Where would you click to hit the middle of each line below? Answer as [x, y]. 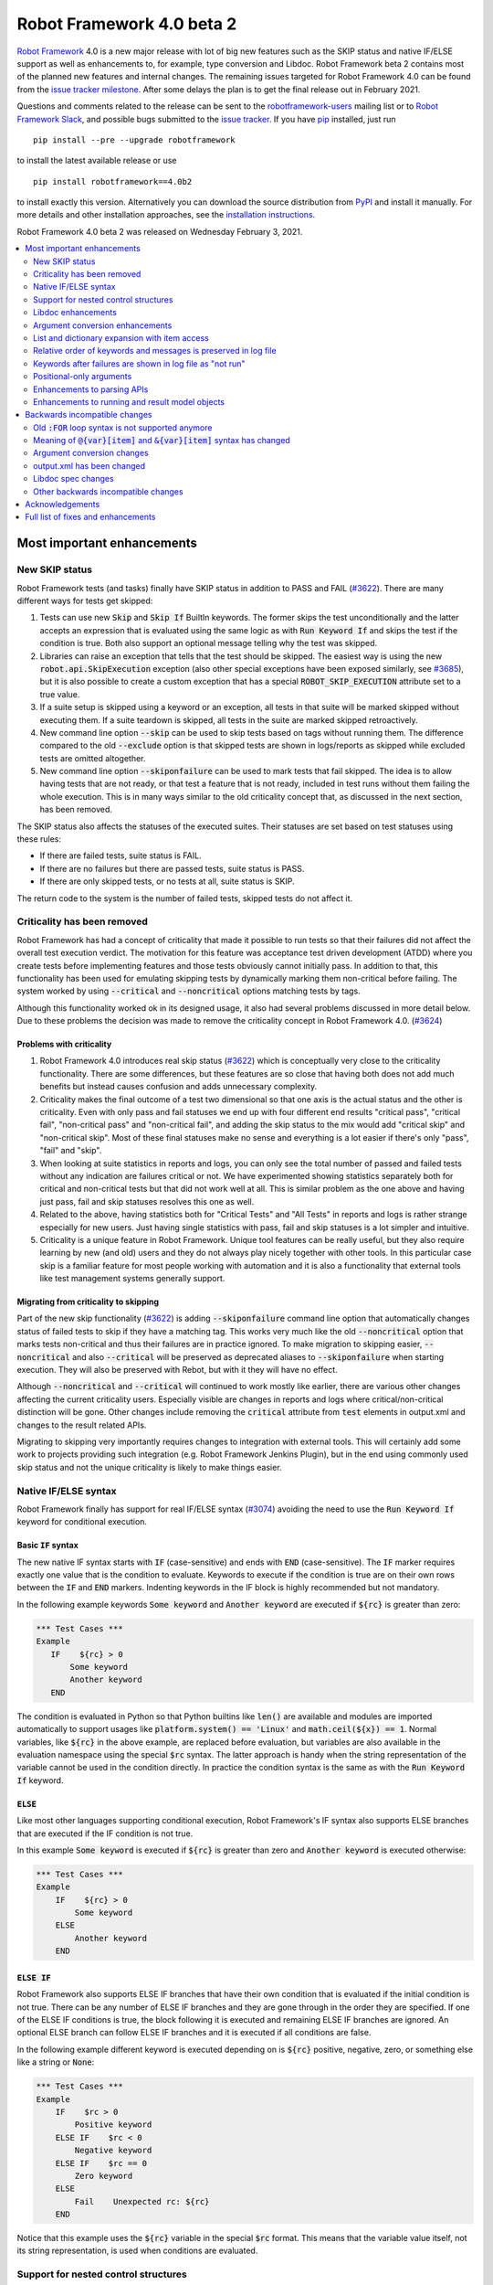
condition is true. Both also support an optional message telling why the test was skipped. [209, 643]
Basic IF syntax [48, 1546]
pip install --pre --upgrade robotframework [135, 140]
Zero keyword [104, 2176]
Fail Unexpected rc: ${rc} [142, 2201]
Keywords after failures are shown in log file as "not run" [139, 363]
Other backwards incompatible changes [108, 491]
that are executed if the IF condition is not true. [105, 1833]
